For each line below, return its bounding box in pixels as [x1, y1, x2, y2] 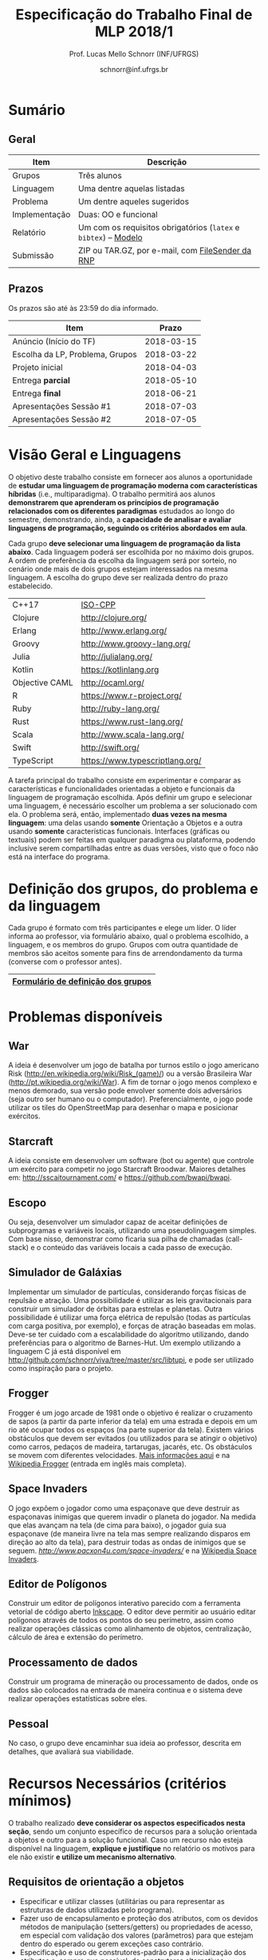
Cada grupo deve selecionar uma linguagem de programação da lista [8, 538, 241, 548]
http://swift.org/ [81, 742, 140, 753]
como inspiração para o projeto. [8, 1363, 113, 1372]
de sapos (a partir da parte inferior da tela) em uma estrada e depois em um [8, 1416, 258, 1426]
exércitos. [8, 1111, 41, 1121]
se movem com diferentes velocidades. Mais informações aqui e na [8, 1450, 231, 1460]
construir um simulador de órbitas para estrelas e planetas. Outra [8, 1304, 223, 1313]
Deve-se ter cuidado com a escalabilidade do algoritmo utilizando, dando [8, 1329, 250, 1339]
